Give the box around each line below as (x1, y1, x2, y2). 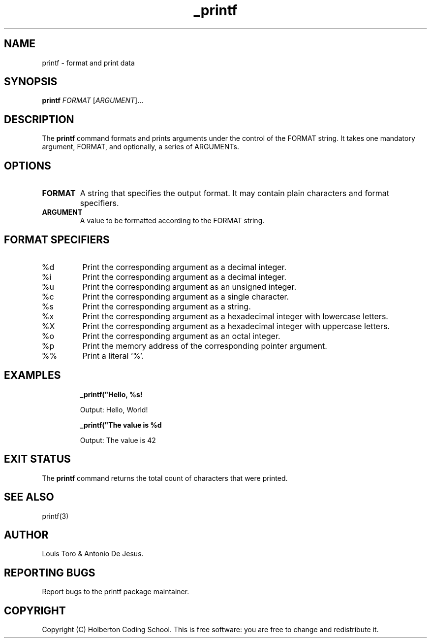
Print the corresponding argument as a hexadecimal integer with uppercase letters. (82, 321, 390, 331)
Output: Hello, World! (80, 405, 148, 414)
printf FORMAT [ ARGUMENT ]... (42, 96, 144, 105)
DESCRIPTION (4, 113, 74, 126)
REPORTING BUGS (4, 566, 95, 579)
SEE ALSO (4, 491, 54, 504)
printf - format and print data (42, 58, 135, 67)
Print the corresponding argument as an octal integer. (82, 331, 280, 341)
